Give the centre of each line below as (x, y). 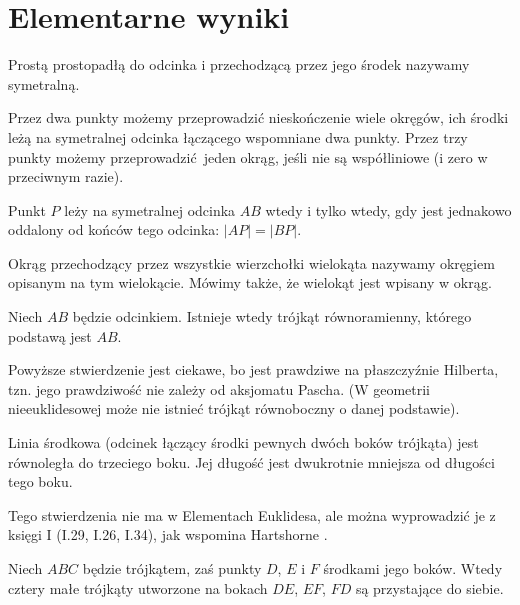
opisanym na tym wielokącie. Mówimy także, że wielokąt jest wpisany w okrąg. (250, 282)
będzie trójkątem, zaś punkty (172, 568)
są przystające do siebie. (429, 587)
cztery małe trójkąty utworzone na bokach (138, 587)
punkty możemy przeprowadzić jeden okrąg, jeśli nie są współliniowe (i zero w (248, 156)
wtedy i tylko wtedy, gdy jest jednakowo (388, 209)
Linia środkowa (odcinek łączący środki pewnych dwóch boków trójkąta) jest (243, 442)
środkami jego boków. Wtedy (413, 568)
